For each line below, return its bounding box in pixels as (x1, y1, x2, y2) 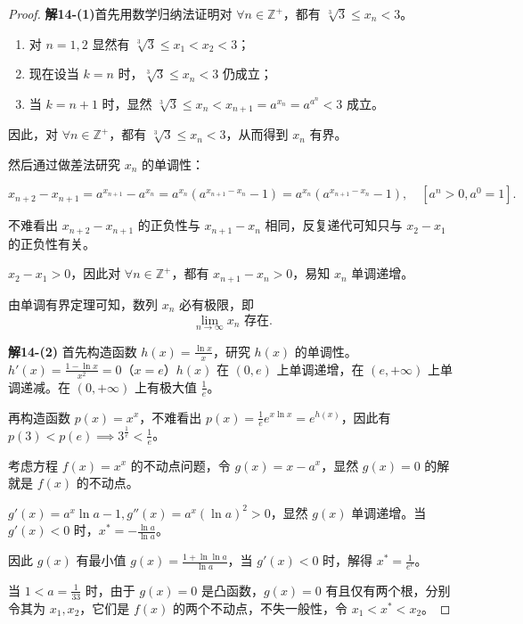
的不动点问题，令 (130, 456, 231, 474)
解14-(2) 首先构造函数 (8, 341, 137, 360)
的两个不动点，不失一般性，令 (173, 598, 348, 617)
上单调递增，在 (276, 359, 364, 378)
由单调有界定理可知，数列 (8, 294, 158, 313)
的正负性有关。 (8, 234, 95, 252)
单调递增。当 (351, 503, 427, 521)
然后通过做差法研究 (8, 154, 120, 173)
